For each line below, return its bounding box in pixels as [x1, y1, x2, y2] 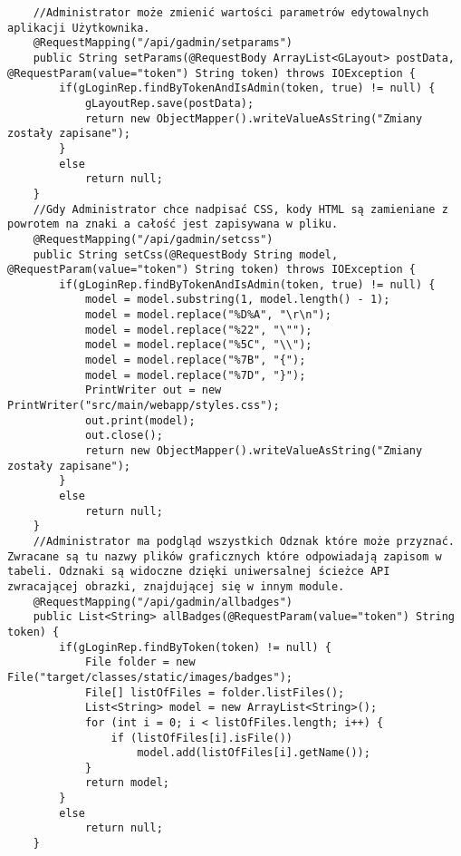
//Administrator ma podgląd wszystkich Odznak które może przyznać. [33, 534, 455, 548]
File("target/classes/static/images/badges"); [7, 670, 293, 684]
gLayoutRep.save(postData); [84, 96, 255, 110]
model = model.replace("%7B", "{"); [84, 354, 306, 367]
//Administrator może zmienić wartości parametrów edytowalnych [33, 6, 429, 19]
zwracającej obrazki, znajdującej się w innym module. [7, 579, 345, 593]
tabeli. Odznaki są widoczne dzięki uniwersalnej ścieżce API [7, 565, 390, 579]
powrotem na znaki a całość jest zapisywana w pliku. [7, 218, 339, 231]
